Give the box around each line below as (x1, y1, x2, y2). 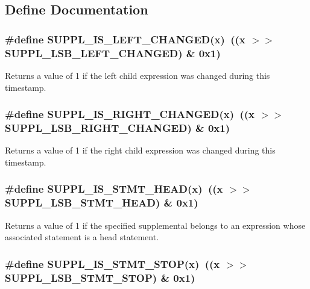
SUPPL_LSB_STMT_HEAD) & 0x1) (5, 195, 198, 210)
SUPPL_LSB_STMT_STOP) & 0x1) (5, 270, 195, 285)
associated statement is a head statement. (5, 231, 159, 243)
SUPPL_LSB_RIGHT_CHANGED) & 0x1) (5, 120, 230, 135)
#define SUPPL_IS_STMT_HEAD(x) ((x (5, 181, 223, 196)
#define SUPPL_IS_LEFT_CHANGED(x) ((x (5, 31, 245, 46)
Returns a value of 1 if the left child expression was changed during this (5, 69, 270, 81)
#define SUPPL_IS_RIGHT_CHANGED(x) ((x (5, 107, 255, 122)
